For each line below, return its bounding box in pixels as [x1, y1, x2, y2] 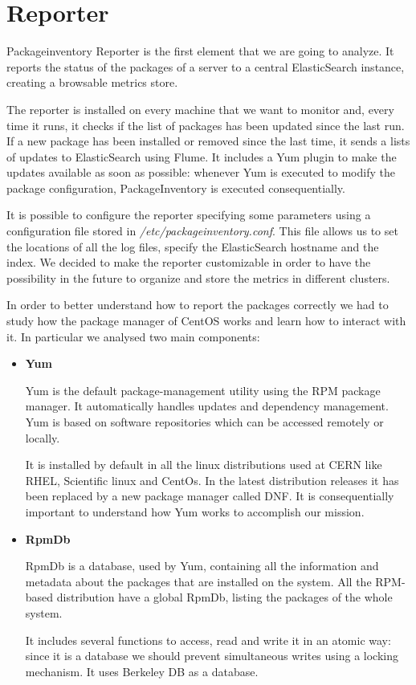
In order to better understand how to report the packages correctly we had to [6, 296, 389, 313]
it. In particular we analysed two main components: [6, 328, 260, 345]
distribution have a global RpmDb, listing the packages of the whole [56, 589, 393, 605]
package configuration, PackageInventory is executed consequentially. [6, 179, 345, 196]
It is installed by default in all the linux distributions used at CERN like [25, 456, 382, 473]
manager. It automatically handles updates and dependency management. [25, 398, 389, 414]
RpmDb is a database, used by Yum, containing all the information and [25, 557, 379, 574]
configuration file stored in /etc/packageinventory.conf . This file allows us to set [6, 222, 398, 239]
